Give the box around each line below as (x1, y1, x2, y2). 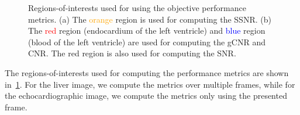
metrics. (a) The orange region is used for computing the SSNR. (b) (28, 13, 271, 25)
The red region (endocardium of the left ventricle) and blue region (28, 24, 265, 37)
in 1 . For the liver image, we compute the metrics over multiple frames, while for (5, 78, 295, 90)
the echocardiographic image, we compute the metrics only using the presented (5, 89, 287, 102)
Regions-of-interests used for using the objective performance (28, 2, 246, 13)
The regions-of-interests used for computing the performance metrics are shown (5, 66, 289, 78)
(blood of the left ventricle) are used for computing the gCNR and (28, 35, 266, 48)
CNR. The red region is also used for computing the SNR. (28, 47, 236, 59)
